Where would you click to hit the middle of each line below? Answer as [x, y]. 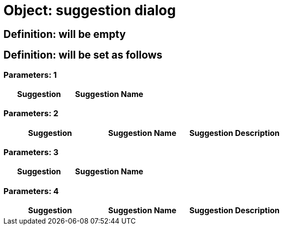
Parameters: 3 [31, 152]
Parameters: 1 [30, 75]
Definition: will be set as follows [83, 55]
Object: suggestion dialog [90, 10]
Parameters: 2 [31, 114]
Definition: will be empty [65, 34]
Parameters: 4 [31, 191]
